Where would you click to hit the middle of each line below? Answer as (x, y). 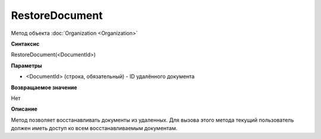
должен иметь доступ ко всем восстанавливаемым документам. (94, 128)
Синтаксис (25, 44)
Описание (24, 109)
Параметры (26, 66)
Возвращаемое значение (44, 87)
